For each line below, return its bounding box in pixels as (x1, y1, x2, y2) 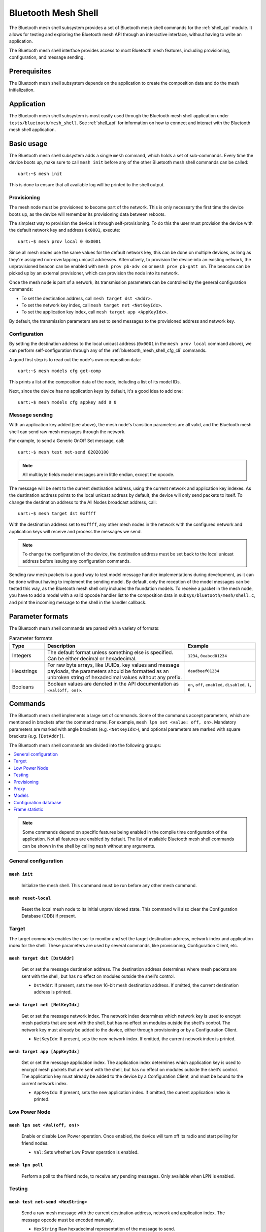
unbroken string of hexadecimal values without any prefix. (47, 674, 182, 681)
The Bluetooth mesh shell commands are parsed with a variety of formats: (9, 625, 160, 631)
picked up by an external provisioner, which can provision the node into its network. (9, 270, 179, 276)
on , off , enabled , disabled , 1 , (188, 681, 251, 687)
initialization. (9, 87, 34, 93)
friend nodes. (21, 1140, 49, 1146)
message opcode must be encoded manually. (21, 1217, 114, 1223)
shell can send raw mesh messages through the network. (9, 429, 126, 435)
